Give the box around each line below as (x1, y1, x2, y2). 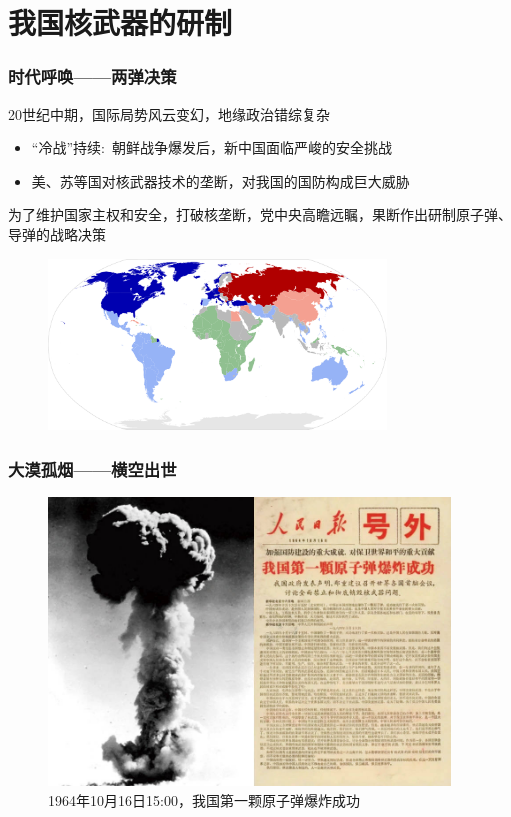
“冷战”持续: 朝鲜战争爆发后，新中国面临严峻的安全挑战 (31, 137, 392, 158)
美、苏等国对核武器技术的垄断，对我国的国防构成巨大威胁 (31, 170, 410, 191)
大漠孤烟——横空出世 (8, 456, 177, 481)
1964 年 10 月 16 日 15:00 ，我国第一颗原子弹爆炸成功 (48, 789, 360, 810)
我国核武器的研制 (8, 2, 233, 43)
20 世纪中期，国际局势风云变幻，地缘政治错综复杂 (8, 103, 330, 124)
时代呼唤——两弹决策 (8, 64, 177, 89)
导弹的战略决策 (8, 223, 106, 244)
